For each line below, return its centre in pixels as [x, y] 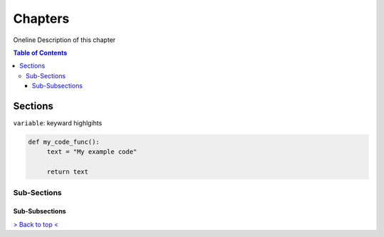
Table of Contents [40, 53]
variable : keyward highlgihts [58, 123]
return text [68, 172]
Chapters [41, 19]
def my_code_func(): [64, 142]
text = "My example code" [92, 152]
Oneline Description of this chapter [64, 40]
